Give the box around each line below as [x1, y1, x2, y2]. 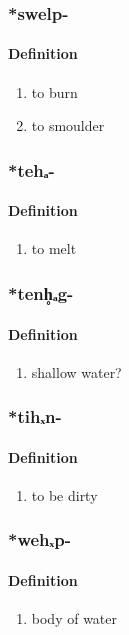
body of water [31, 608, 118, 629]
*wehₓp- [8, 527, 71, 552]
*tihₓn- [8, 404, 62, 429]
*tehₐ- [8, 157, 55, 182]
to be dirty [31, 484, 98, 505]
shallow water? [31, 361, 122, 382]
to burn [31, 81, 78, 102]
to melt [31, 238, 77, 259]
